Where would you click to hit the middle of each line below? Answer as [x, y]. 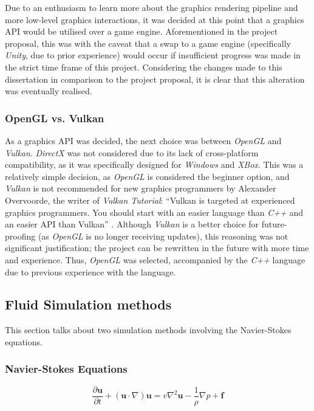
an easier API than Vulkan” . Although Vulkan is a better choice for [132, 224]
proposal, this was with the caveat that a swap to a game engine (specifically [148, 43]
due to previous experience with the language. [90, 271]
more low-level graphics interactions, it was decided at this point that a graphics [155, 19]
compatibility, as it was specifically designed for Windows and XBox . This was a [154, 164]
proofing [20, 236]
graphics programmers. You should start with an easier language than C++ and [154, 212]
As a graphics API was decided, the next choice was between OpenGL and [143, 140]
